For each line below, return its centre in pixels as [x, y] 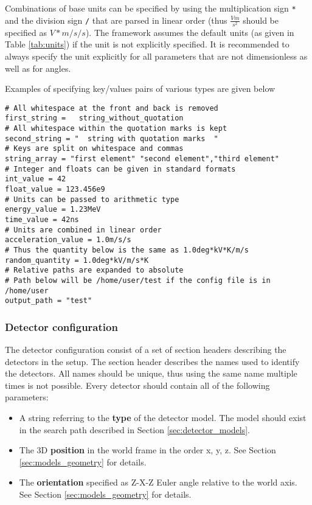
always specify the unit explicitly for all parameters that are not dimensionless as [156, 56]
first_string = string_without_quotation [94, 118]
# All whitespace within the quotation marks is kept [116, 129]
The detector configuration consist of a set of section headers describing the [146, 350]
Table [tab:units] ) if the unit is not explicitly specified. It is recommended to [147, 44]
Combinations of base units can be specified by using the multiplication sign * [151, 8]
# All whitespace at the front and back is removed [112, 108]
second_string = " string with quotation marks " [112, 138]
